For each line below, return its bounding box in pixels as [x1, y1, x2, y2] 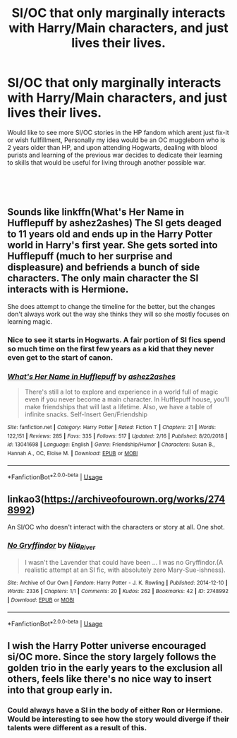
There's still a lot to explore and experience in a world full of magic [24, 387, 219, 396]
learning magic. [7, 317, 53, 326]
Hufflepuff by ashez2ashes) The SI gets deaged [7, 217, 222, 229]
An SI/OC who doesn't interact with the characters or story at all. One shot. [7, 523, 225, 532]
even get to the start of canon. [7, 352, 114, 362]
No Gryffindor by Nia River [7, 540, 96, 552]
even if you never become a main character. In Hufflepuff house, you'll [24, 394, 230, 404]
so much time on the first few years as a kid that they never [7, 344, 214, 353]
